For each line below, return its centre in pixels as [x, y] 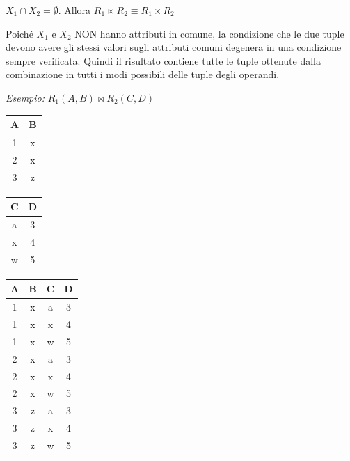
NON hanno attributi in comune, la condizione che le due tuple [209, 33]
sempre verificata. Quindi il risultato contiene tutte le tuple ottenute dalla [163, 60]
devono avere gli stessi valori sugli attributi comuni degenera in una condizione [174, 47]
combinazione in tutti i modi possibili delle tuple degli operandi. [143, 74]
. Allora [74, 10]
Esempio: [25, 97]
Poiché [19, 33]
